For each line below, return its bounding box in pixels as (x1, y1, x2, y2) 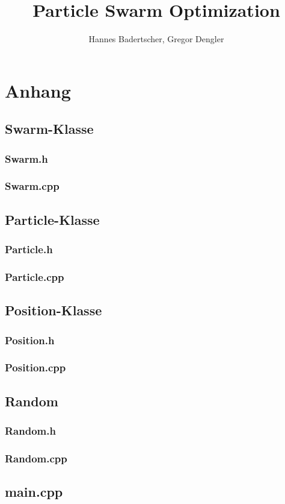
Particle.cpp (5, 269, 64, 284)
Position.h (5, 332, 55, 347)
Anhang (5, 78, 71, 102)
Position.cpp (5, 360, 66, 375)
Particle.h (5, 242, 53, 257)
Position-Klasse (5, 301, 102, 320)
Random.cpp (5, 450, 67, 465)
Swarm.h (5, 151, 48, 166)
